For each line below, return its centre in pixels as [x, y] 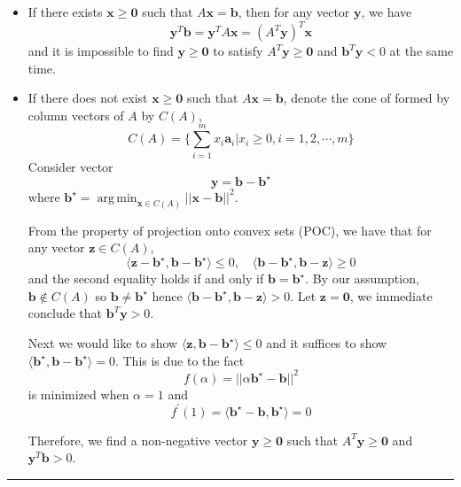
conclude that [65, 313]
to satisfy [238, 51]
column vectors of [76, 115]
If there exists [65, 12]
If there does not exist [88, 98]
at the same [422, 51]
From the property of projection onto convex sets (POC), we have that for [230, 230]
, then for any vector [294, 12]
